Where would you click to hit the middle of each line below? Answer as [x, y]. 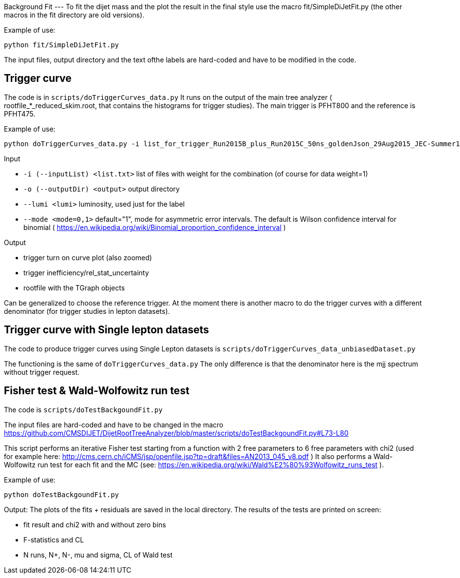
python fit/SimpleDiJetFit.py [62, 45]
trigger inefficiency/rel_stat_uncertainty [86, 272]
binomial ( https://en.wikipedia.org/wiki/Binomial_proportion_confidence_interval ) [155, 227]
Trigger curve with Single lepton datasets [106, 330]
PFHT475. [20, 114]
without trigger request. [42, 372]
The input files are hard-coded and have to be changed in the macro [114, 424]
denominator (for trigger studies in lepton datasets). [87, 311]
